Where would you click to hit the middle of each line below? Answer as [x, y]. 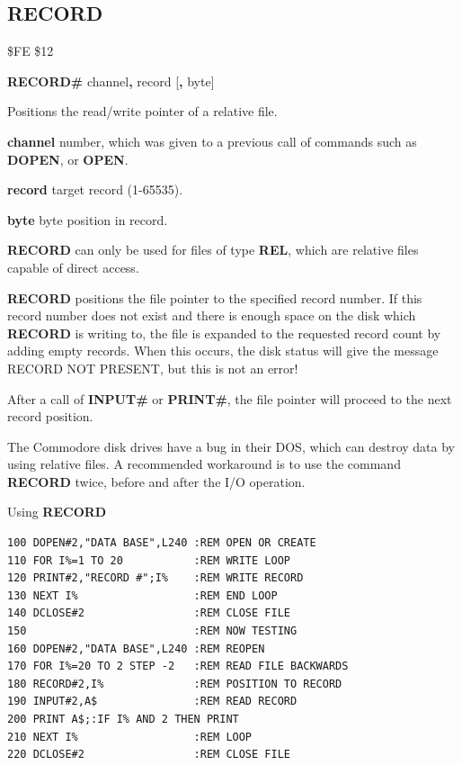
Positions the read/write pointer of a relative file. [142, 111]
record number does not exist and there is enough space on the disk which [212, 315]
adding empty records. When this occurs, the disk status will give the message [223, 351]
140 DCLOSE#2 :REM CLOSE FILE [149, 613]
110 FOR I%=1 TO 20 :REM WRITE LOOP [149, 560]
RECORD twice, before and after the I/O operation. [156, 481]
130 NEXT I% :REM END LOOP [142, 595]
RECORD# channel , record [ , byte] [111, 81]
